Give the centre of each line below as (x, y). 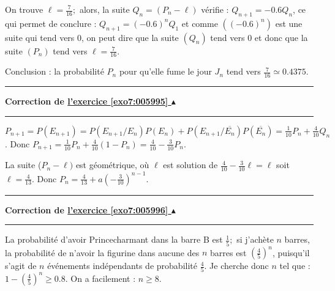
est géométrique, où (112, 165)
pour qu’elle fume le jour (165, 71)
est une (289, 23)
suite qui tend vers (40, 37)
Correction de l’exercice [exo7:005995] (87, 101)
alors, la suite (104, 9)
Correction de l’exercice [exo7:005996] (87, 209)
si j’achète (255, 239)
